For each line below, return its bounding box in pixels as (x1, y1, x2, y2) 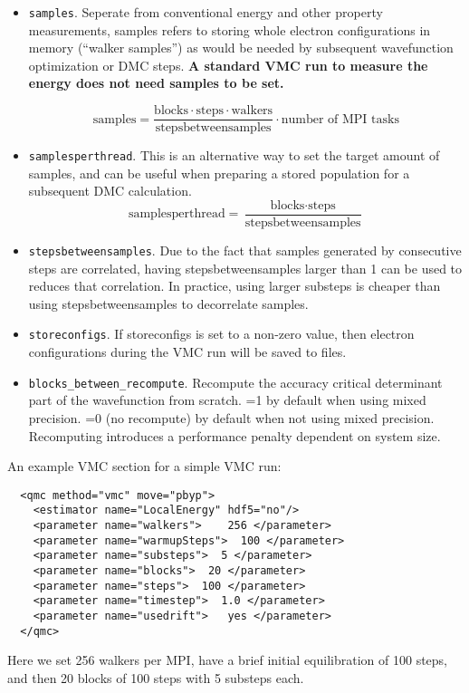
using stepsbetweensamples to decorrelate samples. (28, 294, 309, 313)
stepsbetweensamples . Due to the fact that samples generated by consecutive (28, 241, 462, 259)
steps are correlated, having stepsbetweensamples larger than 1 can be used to (28, 258, 463, 277)
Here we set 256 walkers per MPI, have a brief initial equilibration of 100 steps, (7, 650, 448, 669)
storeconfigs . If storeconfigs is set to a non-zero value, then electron (28, 324, 415, 343)
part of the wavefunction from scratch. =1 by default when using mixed (28, 390, 426, 409)
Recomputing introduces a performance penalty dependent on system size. (28, 426, 441, 445)
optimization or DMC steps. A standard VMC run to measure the (28, 55, 428, 74)
